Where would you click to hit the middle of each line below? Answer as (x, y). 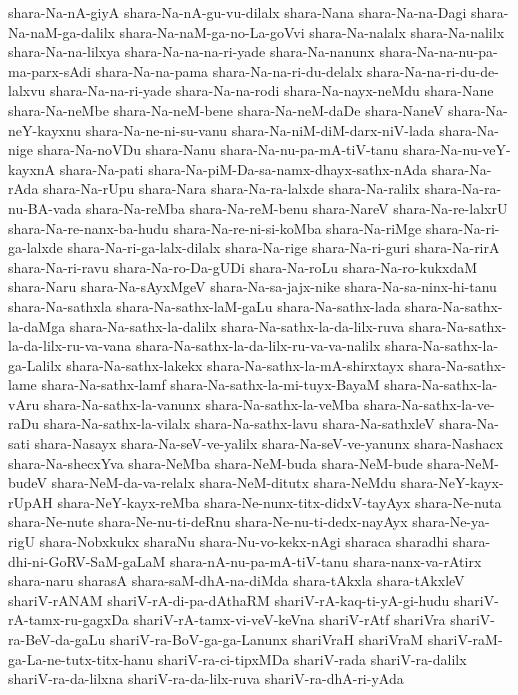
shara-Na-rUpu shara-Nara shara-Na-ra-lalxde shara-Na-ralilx (231, 188)
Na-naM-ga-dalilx (61, 31)
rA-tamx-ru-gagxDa (68, 619)
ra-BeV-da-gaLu (57, 639)
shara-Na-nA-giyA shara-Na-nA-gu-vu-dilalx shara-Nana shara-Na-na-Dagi (237, 12)
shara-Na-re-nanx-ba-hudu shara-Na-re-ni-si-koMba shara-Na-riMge (215, 227)
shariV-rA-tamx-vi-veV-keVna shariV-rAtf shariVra (289, 619)
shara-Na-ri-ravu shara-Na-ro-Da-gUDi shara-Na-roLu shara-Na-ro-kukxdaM (243, 266)
